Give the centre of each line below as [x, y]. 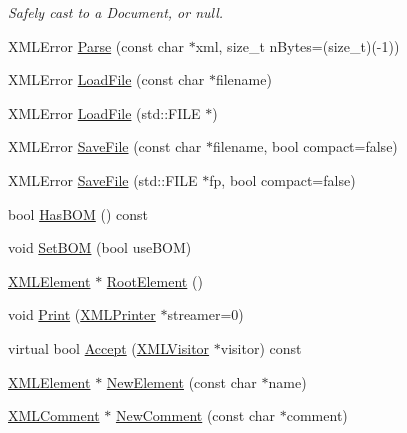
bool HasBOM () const [78, 213]
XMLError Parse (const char [96, 45]
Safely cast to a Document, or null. [116, 12]
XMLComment [54, 415]
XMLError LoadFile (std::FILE [104, 112]
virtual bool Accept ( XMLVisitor [109, 347]
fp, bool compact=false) [282, 179]
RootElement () [154, 280]
